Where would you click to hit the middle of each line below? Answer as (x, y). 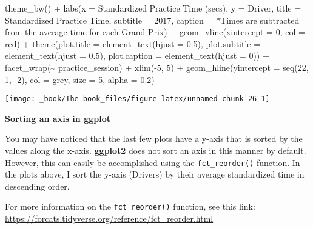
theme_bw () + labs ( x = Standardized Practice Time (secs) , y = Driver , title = (153, 8)
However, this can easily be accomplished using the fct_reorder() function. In (153, 162)
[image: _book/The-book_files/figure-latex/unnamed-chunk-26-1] (137, 99)
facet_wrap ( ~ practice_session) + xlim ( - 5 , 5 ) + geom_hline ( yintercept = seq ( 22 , (157, 67)
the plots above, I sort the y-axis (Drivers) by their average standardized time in (155, 174)
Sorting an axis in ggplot (58, 118)
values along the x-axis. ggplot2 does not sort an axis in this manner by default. (156, 150)
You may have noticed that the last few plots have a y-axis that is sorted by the (154, 138)
